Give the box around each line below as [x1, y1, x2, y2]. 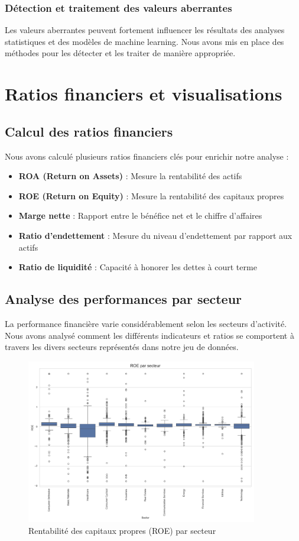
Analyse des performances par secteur [5, 290, 242, 308]
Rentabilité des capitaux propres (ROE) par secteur [28, 524, 216, 536]
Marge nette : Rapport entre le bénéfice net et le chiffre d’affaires [18, 209, 262, 222]
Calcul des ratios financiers [5, 122, 173, 140]
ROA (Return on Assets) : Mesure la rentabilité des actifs [18, 170, 242, 182]
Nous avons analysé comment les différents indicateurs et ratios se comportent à [5, 329, 294, 341]
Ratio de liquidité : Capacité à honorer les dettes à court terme [18, 261, 257, 273]
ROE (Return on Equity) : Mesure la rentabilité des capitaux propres [18, 189, 284, 202]
